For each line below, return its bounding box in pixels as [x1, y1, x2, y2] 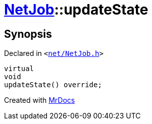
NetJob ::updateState [4, 1, 148, 18]
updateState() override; [4, 81, 102, 89]
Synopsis [4, 27, 52, 40]
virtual [4, 65, 34, 73]
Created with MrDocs [4, 96, 75, 105]
